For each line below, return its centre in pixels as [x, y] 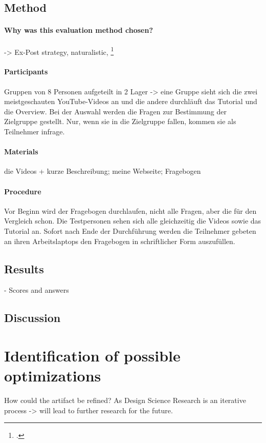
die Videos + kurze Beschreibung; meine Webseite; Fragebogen [103, 171]
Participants [26, 72]
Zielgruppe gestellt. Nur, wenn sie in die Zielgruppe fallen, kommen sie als [120, 121]
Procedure [23, 191]
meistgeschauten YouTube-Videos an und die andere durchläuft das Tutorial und [131, 101]
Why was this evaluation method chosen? [79, 30]
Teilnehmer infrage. [35, 131]
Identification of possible [92, 355]
